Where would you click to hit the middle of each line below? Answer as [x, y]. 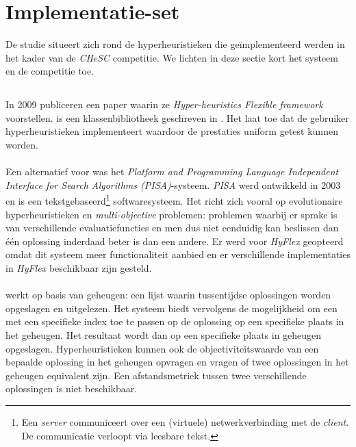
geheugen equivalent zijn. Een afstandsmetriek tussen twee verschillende [156, 375]
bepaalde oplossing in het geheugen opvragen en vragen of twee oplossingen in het [177, 362]
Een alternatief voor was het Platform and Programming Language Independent [172, 171]
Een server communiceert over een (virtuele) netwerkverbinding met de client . [185, 422]
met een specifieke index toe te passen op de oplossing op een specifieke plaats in [175, 321]
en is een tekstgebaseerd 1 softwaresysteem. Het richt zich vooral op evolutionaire [174, 200]
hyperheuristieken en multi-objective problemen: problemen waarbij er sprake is [171, 214]
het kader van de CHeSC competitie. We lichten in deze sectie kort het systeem [172, 57]
